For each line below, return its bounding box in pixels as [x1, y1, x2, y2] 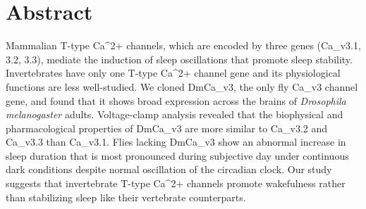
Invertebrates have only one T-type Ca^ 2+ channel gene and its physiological [6, 65, 341, 80]
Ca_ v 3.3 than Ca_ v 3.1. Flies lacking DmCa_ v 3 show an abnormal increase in [6, 134, 346, 149]
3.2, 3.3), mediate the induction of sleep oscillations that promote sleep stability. [6, 51, 353, 66]
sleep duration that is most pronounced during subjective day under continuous [6, 148, 349, 163]
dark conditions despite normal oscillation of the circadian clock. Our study [6, 162, 332, 177]
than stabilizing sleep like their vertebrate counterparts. [6, 189, 246, 204]
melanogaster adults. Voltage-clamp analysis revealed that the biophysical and [6, 107, 343, 122]
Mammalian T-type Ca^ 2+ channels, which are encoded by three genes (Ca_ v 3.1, [6, 38, 361, 53]
